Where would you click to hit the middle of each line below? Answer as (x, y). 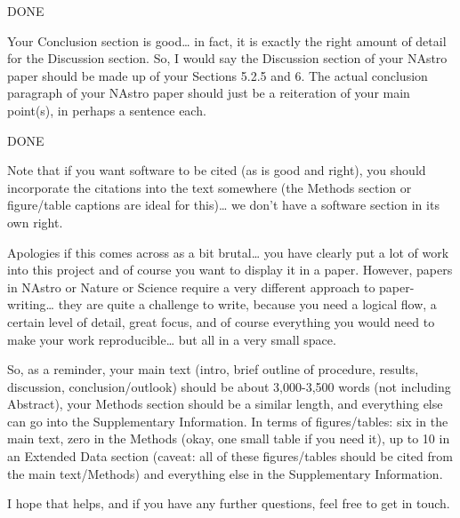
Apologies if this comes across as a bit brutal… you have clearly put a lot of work (228, 252)
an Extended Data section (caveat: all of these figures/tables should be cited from (230, 456)
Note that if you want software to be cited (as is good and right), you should (217, 170)
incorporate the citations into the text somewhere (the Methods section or (210, 187)
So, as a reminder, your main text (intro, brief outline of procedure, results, (213, 369)
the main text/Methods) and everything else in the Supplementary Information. (225, 473)
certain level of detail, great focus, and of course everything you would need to (221, 321)
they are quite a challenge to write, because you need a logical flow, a (247, 304)
